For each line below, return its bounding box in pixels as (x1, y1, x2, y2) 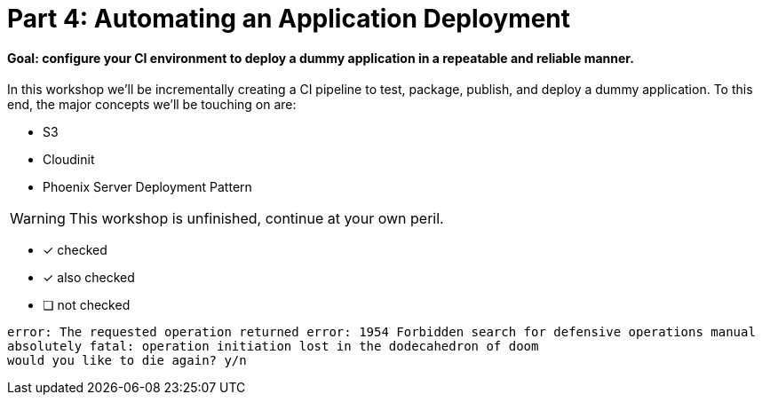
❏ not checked (43, 297, 131, 313)
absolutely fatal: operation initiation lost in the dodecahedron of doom (7, 339, 539, 354)
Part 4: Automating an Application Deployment (7, 4, 571, 34)
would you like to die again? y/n (7, 353, 247, 368)
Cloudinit (43, 152, 95, 168)
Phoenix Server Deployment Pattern (43, 179, 252, 195)
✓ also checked (43, 270, 135, 286)
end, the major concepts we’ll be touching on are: (7, 97, 297, 113)
